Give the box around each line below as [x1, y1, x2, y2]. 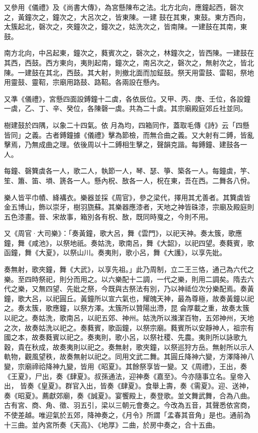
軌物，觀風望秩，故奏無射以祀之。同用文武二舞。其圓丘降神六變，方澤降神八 [4, 351, 254, 362]
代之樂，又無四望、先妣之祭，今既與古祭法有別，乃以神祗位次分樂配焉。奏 [4, 283, 247, 294]
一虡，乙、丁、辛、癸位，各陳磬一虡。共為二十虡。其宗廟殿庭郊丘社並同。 [4, 103, 247, 113]
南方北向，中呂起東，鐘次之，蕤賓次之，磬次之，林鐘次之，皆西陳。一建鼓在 [4, 48, 254, 58]
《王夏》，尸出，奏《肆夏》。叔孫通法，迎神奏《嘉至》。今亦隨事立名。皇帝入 [4, 371, 251, 381]
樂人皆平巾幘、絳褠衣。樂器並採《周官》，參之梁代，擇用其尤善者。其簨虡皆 [4, 192, 251, 202]
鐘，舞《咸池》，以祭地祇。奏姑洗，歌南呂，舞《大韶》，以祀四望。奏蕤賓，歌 [4, 237, 254, 248]
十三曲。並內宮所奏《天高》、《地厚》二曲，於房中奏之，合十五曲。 [4, 419, 219, 430]
